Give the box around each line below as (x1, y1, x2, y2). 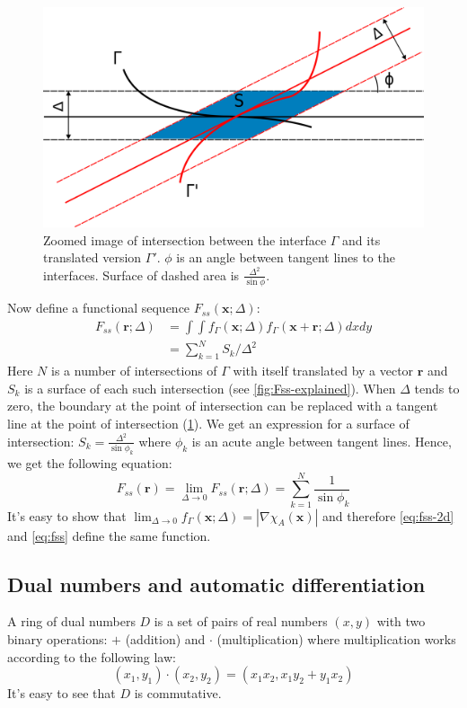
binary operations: (7, 630, 108, 649)
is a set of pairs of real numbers (154, 612, 328, 631)
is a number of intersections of (51, 361, 217, 380)
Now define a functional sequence (7, 298, 190, 317)
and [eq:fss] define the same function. (7, 526, 211, 544)
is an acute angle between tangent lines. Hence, (191, 431, 452, 450)
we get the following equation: (7, 453, 172, 472)
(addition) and (125, 630, 206, 649)
